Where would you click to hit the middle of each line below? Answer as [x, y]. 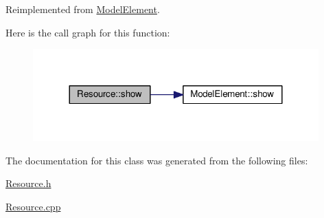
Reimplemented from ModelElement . [83, 9]
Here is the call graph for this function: [88, 32]
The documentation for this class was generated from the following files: [157, 160]
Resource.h [28, 183]
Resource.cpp [33, 206]
